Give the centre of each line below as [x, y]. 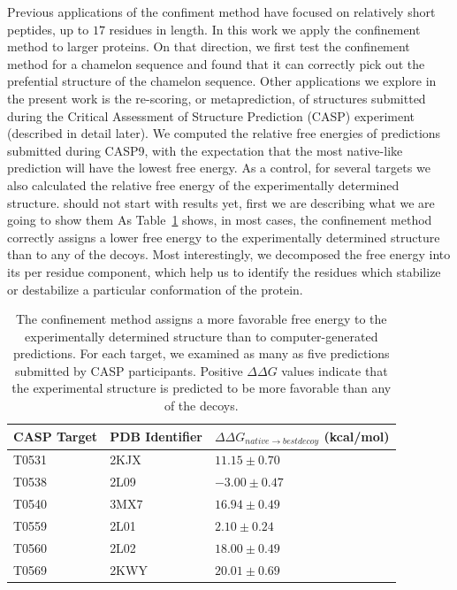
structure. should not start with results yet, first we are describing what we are [221, 202]
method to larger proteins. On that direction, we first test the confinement [209, 46]
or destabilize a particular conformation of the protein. [155, 289]
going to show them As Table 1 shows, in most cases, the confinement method [220, 220]
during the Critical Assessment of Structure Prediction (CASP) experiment [211, 115]
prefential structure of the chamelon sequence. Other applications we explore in [222, 81]
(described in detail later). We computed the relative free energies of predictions [224, 133]
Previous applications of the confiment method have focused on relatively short [221, 11]
